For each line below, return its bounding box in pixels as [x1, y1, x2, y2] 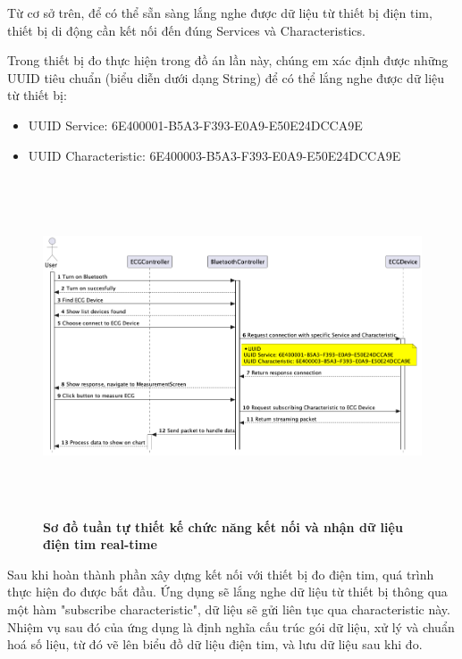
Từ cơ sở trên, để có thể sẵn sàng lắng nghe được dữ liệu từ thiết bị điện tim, [7, 4, 433, 21]
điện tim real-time [43, 535, 157, 554]
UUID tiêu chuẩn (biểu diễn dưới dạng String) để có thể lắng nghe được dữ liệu [7, 68, 445, 87]
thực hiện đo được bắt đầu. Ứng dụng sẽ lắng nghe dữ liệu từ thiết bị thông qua [7, 582, 448, 601]
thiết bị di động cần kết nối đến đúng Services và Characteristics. [7, 21, 365, 39]
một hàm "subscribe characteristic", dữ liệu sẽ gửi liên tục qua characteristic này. [7, 600, 450, 619]
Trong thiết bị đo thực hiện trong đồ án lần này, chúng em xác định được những [7, 51, 449, 70]
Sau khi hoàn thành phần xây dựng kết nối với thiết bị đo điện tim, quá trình [7, 564, 434, 583]
